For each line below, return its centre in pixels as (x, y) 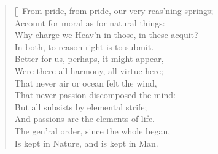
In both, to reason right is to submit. (84, 46)
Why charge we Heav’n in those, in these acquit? (106, 35)
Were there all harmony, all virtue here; (89, 70)
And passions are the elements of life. (85, 119)
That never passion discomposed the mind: (95, 95)
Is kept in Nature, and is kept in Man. (86, 143)
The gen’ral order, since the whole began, (92, 130)
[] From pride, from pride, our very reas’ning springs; (114, 10)
